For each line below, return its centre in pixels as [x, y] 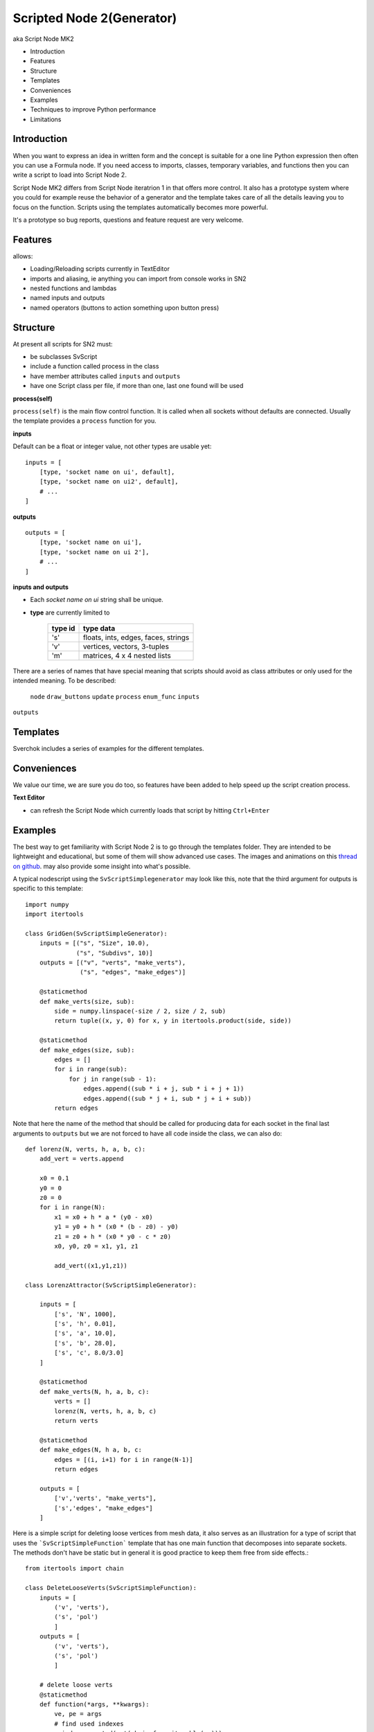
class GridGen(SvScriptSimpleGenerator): [96, 933]
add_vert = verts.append [81, 1159]
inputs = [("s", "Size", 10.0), [94, 943]
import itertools [54, 914]
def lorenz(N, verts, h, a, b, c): [86, 1149]
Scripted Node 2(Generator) [95, 18]
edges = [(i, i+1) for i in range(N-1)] [124, 1459]
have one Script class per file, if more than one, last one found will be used [137, 386]
